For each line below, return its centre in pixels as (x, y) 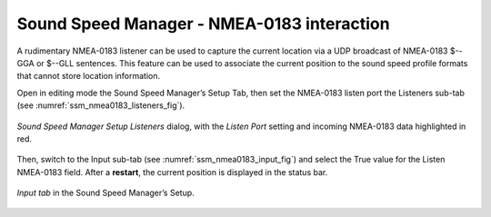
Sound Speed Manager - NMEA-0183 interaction (203, 24)
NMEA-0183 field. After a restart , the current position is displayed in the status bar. (172, 172)
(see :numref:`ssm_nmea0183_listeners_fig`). (101, 105)
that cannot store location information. (89, 76)
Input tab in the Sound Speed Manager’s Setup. (105, 193)
